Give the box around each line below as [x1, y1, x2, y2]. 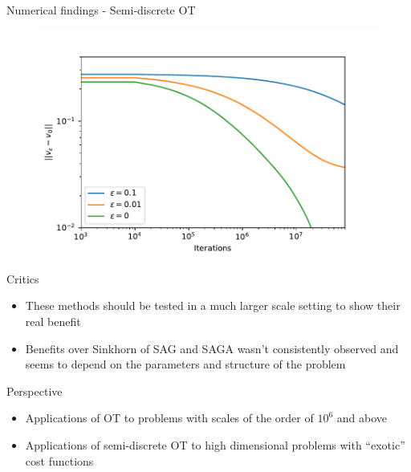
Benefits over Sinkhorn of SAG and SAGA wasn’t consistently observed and [25, 340, 399, 356]
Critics [6, 270, 39, 287]
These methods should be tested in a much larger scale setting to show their [25, 297, 401, 314]
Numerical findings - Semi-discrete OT [6, 2, 196, 18]
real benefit [25, 313, 81, 330]
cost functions [25, 452, 94, 469]
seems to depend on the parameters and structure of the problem [25, 356, 346, 372]
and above [336, 409, 388, 426]
